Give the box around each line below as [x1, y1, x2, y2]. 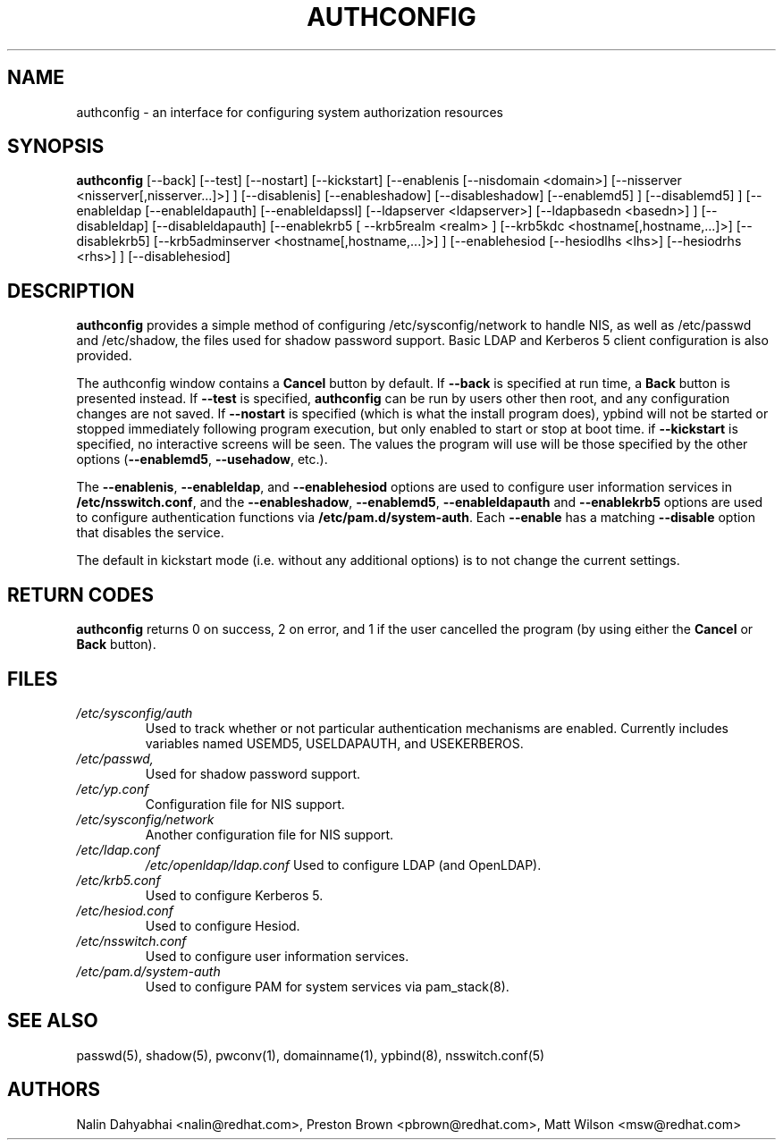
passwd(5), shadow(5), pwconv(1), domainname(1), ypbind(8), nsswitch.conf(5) [76, 1047, 545, 1063]
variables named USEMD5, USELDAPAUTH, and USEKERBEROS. [145, 735, 524, 751]
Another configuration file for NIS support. [145, 826, 394, 842]
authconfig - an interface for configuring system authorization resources [76, 104, 504, 120]
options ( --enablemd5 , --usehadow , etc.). [76, 451, 328, 468]
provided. [76, 348, 132, 364]
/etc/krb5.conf [76, 872, 161, 888]
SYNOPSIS [7, 135, 105, 158]
